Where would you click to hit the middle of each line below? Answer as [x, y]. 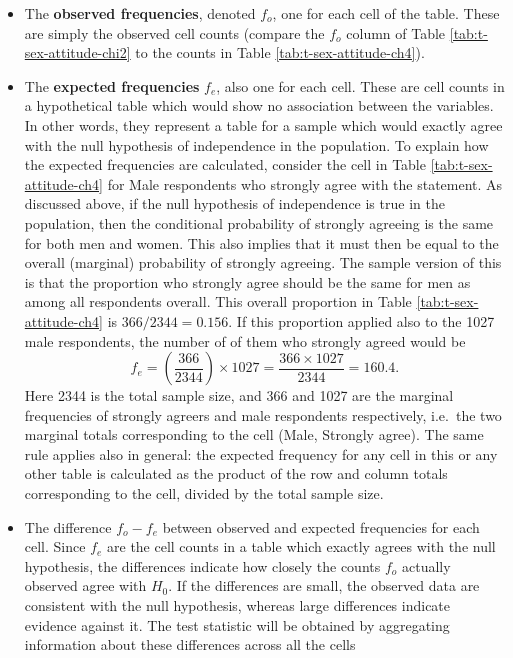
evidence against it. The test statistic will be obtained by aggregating [237, 624]
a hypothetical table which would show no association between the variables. [259, 105]
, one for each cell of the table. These [386, 13]
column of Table [396, 32]
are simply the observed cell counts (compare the [174, 32]
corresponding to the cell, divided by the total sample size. [204, 493]
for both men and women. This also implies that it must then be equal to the [261, 242]
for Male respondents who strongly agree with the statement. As [305, 183]
